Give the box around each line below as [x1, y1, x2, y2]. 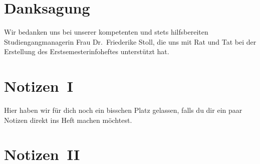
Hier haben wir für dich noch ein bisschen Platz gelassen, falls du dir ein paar [4, 105, 242, 115]
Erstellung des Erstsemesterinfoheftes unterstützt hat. [4, 46, 169, 57]
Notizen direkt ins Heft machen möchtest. [4, 114, 132, 125]
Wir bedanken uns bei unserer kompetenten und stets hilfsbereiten [4, 27, 208, 37]
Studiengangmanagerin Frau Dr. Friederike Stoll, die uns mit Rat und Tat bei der [4, 36, 256, 47]
